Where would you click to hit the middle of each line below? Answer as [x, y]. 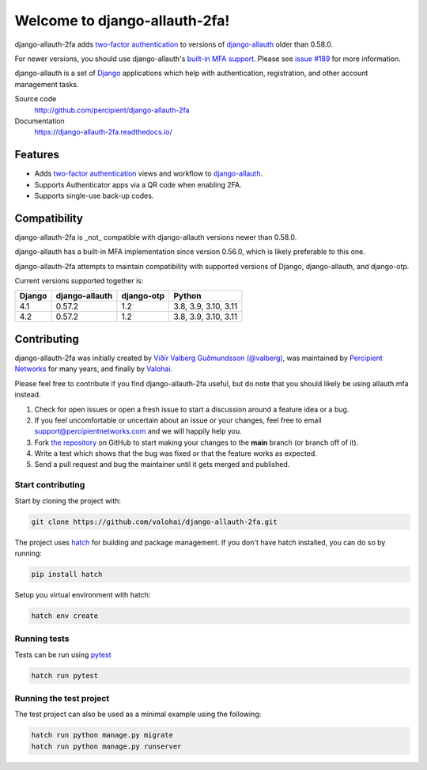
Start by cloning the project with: [68, 501]
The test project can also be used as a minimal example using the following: [138, 714]
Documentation [40, 121]
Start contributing [50, 485]
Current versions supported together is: [79, 281]
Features [37, 155]
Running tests [42, 639]
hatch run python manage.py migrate [102, 735]
